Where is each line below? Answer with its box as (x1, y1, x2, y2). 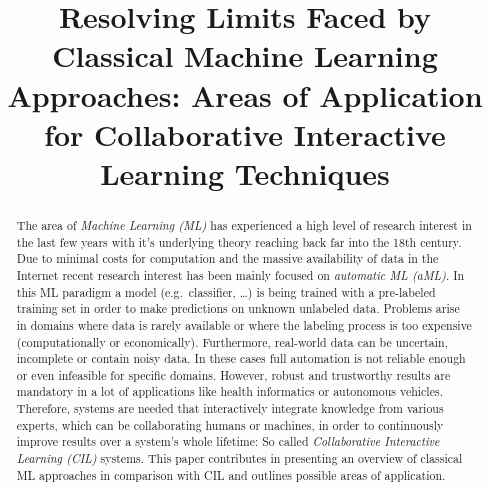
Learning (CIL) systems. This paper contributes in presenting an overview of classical (16, 450, 463, 467)
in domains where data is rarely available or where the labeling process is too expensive (16, 316, 472, 333)
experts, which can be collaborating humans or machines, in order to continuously (16, 416, 444, 433)
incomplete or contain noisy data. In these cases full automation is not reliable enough (16, 350, 466, 367)
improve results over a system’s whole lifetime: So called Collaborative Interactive (16, 433, 440, 450)
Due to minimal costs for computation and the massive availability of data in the (16, 250, 439, 267)
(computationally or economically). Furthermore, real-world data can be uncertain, (16, 333, 448, 350)
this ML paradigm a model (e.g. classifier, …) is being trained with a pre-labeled (16, 283, 436, 300)
